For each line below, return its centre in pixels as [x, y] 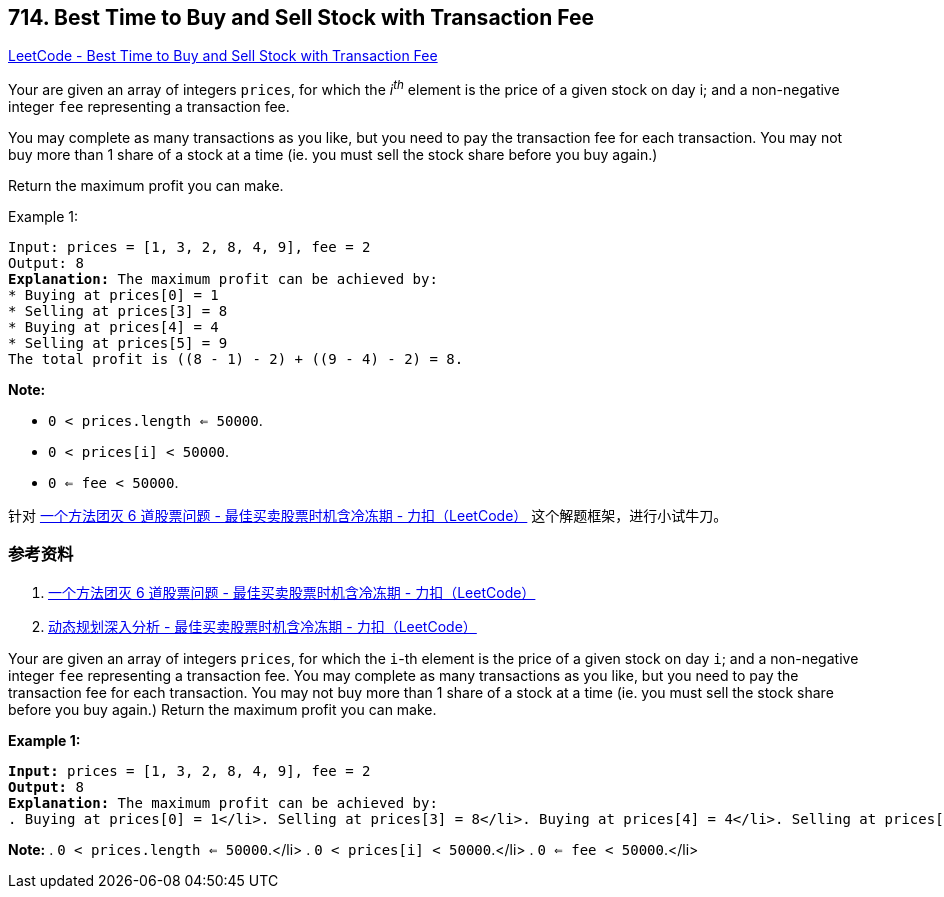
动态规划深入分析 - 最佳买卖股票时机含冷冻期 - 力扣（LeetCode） [262, 626]
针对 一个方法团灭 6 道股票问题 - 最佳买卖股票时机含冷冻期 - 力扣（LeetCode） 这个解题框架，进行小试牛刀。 [368, 516]
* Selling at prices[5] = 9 [118, 343]
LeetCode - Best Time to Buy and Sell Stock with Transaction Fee [223, 56]
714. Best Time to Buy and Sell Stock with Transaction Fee [301, 17]
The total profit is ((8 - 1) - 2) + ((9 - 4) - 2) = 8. [236, 359]
